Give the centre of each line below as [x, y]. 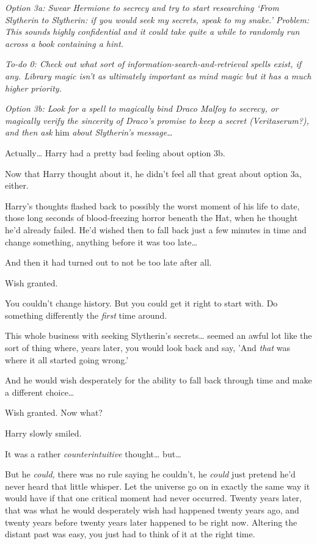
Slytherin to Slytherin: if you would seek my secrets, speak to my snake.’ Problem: [157, 19]
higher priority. [33, 88]
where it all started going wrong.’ [67, 359]
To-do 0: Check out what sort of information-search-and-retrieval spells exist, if [153, 64]
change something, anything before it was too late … [101, 241]
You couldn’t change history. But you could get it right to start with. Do [141, 303]
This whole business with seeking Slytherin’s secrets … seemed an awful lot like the [158, 335]
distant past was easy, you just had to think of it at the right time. [130, 534]
